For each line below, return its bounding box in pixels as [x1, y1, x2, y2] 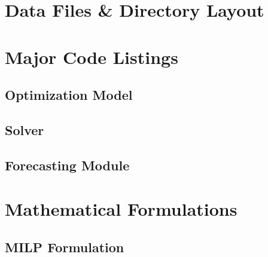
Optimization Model [5, 85, 133, 104]
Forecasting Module [5, 155, 130, 174]
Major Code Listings [5, 44, 178, 69]
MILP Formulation [5, 237, 124, 256]
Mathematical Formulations [5, 197, 237, 221]
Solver [5, 120, 44, 139]
